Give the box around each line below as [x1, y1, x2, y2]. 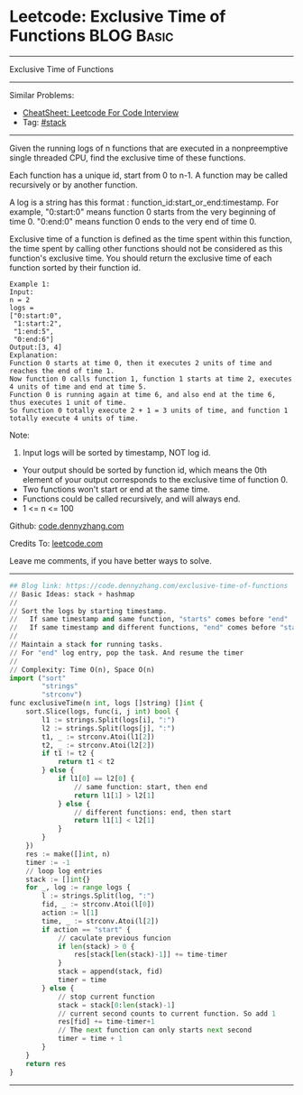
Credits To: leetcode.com [9, 538, 104, 548]
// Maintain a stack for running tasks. [9, 640, 164, 649]
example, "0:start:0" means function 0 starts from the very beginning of [9, 206, 277, 217]
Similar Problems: [9, 89, 75, 100]
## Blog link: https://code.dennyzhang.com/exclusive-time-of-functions [9, 581, 289, 590]
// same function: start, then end [73, 782, 207, 791]
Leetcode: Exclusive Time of [9, 6, 226, 27]
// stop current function [57, 992, 155, 1001]
